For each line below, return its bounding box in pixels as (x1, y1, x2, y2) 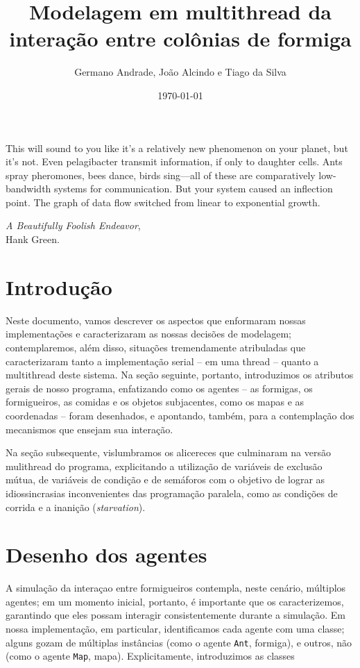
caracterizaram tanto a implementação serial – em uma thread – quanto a (6, 353, 319, 368)
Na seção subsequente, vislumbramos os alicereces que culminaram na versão (6, 445, 331, 460)
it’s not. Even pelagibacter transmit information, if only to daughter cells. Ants (6, 154, 343, 169)
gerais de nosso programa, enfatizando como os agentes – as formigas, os (6, 381, 313, 395)
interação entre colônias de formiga (9, 24, 352, 53)
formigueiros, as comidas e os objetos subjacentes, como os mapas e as (6, 394, 305, 409)
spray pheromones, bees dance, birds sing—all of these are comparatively (6, 167, 316, 182)
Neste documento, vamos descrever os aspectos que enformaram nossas (6, 312, 306, 327)
